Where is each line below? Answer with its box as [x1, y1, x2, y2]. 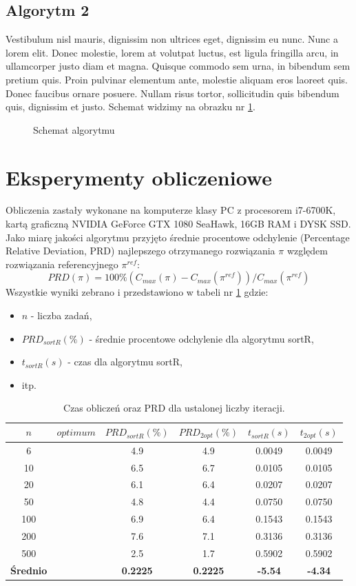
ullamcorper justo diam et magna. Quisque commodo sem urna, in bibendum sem [6, 59, 350, 73]
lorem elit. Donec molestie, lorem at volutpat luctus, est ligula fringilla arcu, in [6, 45, 339, 59]
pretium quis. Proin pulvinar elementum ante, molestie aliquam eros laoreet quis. [6, 72, 348, 86]
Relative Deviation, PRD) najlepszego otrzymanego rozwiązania [6, 243, 275, 258]
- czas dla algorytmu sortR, [67, 354, 182, 369]
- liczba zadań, [30, 308, 92, 323]
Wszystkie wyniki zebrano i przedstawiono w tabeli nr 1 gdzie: [6, 285, 269, 299]
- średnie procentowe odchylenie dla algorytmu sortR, [89, 331, 314, 345]
